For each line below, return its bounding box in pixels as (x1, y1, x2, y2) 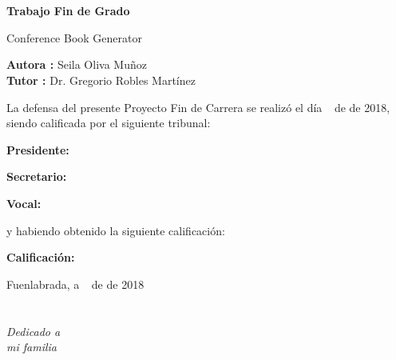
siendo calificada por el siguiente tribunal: (6, 114, 211, 131)
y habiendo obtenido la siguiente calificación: (6, 222, 225, 238)
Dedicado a (6, 322, 61, 339)
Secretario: (6, 168, 67, 185)
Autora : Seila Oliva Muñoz (6, 56, 147, 73)
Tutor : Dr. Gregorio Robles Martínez (6, 71, 196, 88)
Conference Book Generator (6, 29, 142, 46)
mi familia (6, 338, 57, 355)
